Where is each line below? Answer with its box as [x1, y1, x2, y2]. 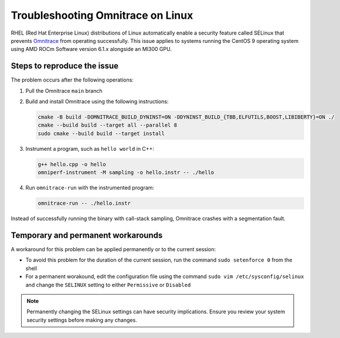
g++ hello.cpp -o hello [38, 161, 107, 167]
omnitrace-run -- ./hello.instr [38, 200, 131, 207]
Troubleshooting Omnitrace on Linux [11, 9, 193, 22]
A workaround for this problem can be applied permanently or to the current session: [11, 246, 216, 252]
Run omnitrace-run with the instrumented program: [25, 184, 155, 191]
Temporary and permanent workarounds [11, 230, 163, 240]
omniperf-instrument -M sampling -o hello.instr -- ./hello [38, 169, 215, 176]
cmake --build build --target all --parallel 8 [38, 122, 177, 129]
